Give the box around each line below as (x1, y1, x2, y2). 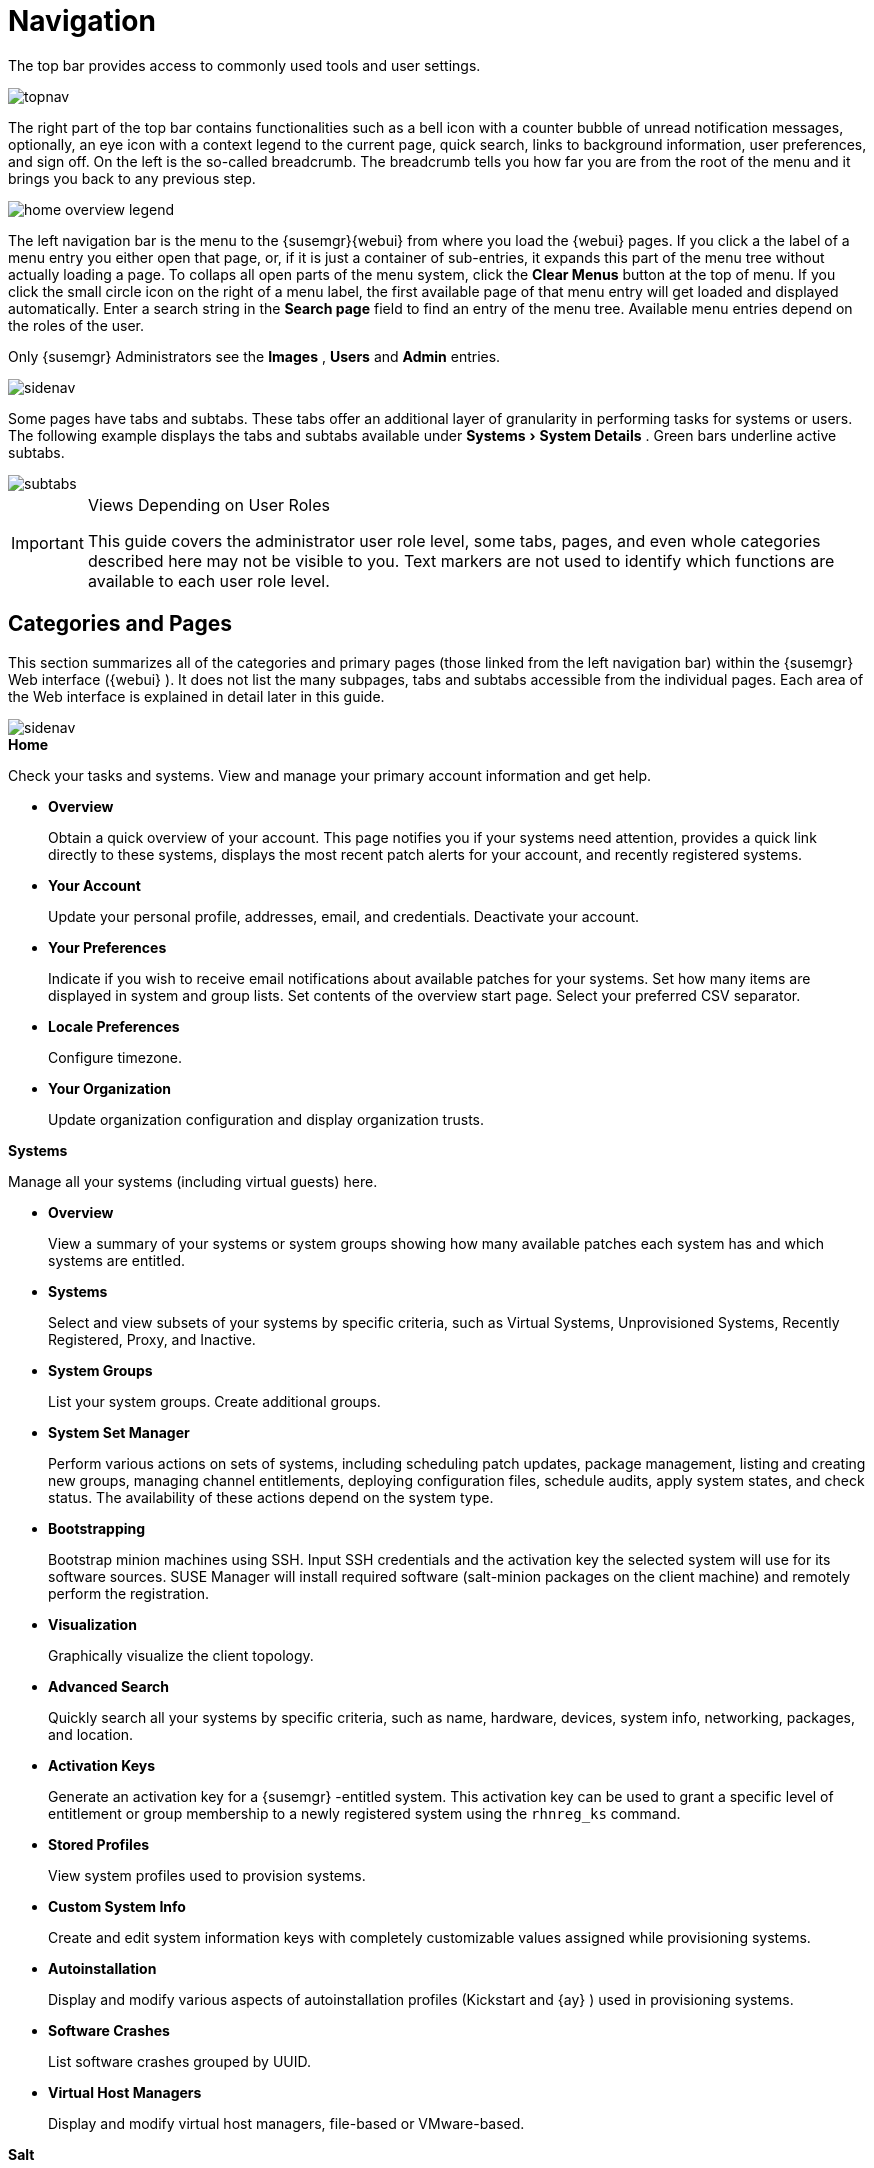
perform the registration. (48, 1584, 209, 1602)
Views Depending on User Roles (87, 494, 330, 515)
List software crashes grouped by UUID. (48, 2052, 311, 2070)
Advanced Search (48, 1677, 170, 1695)
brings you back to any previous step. (8, 169, 256, 187)
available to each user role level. (87, 570, 330, 591)
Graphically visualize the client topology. (48, 1646, 314, 1664)
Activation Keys (48, 1756, 156, 1774)
